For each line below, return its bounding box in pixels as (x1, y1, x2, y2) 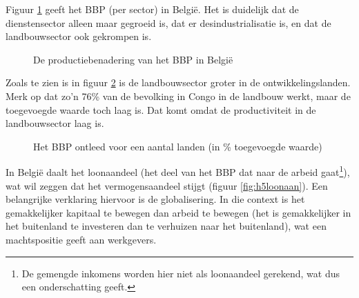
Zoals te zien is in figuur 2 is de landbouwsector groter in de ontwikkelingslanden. (6, 75, 351, 90)
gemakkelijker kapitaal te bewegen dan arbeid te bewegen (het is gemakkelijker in (6, 205, 351, 219)
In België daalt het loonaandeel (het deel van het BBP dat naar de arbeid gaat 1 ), (6, 163, 350, 179)
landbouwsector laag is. (6, 116, 104, 130)
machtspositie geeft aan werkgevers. (6, 232, 157, 246)
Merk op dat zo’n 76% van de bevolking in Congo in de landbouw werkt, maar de (6, 88, 351, 103)
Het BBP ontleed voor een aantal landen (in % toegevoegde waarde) (33, 139, 322, 153)
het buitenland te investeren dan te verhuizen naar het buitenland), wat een (6, 219, 327, 233)
